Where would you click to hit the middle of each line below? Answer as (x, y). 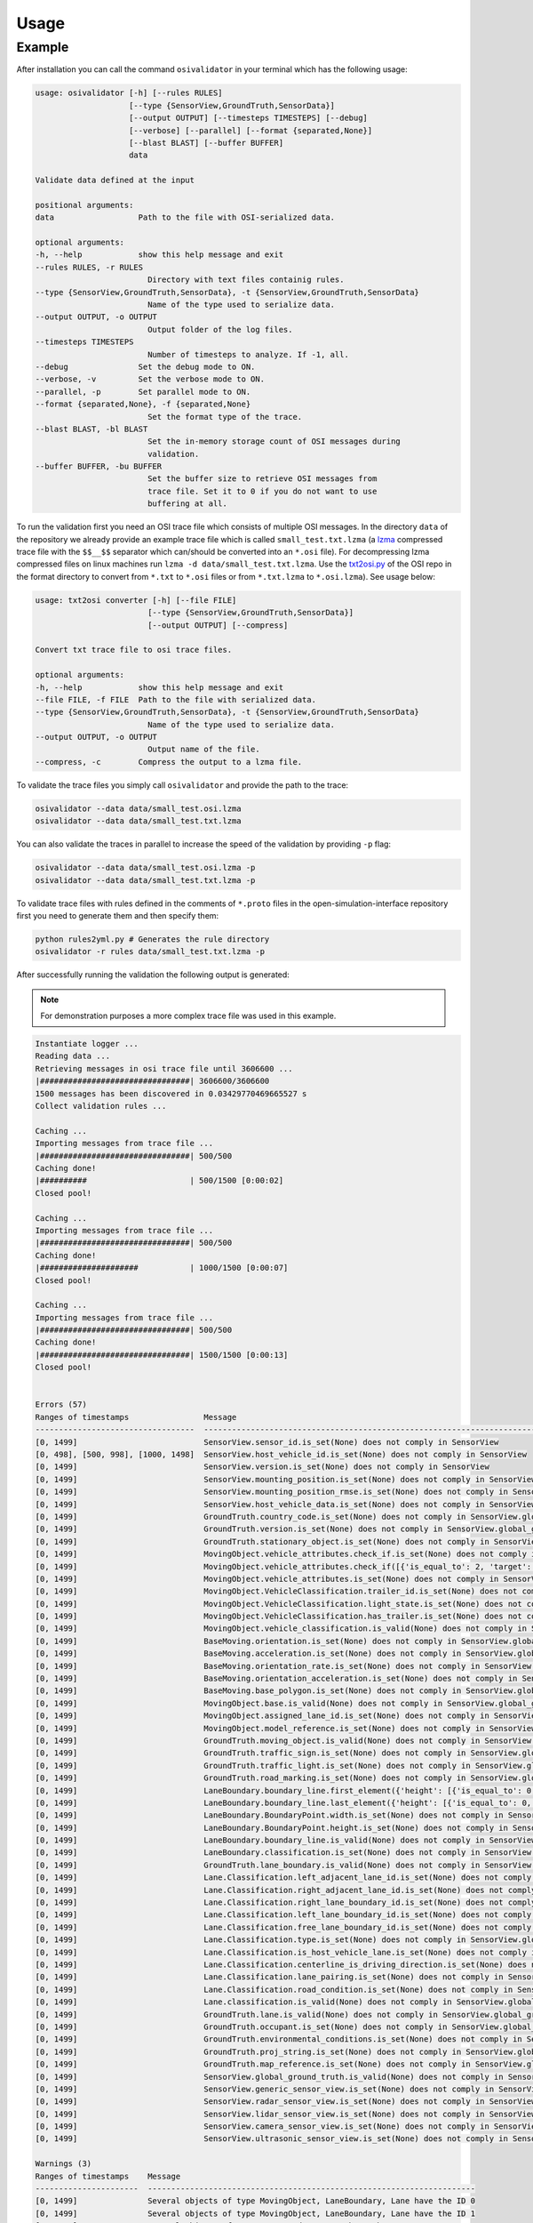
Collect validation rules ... (101, 1106)
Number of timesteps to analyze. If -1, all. (248, 354)
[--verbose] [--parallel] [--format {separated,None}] (251, 130)
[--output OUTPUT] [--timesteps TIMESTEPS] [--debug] (249, 118)
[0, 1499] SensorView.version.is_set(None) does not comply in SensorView (263, 1467)
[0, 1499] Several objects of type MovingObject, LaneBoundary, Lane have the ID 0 (255, 2201)
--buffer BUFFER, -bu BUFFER (99, 466)
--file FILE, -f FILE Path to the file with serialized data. (176, 699)
